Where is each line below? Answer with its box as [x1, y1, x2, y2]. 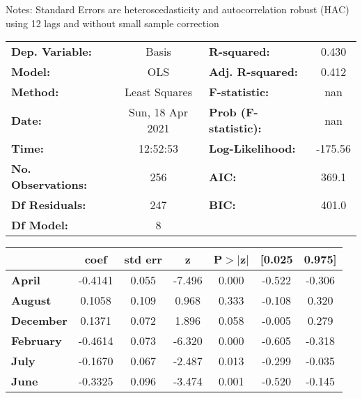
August [11, 292, 52, 309]
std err [124, 251, 162, 268]
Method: [11, 84, 59, 100]
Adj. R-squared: [209, 63, 298, 80]
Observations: [11, 176, 88, 193]
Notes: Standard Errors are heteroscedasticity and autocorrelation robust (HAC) [6, 2, 349, 16]
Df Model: [11, 217, 68, 234]
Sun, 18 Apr [129, 104, 188, 121]
